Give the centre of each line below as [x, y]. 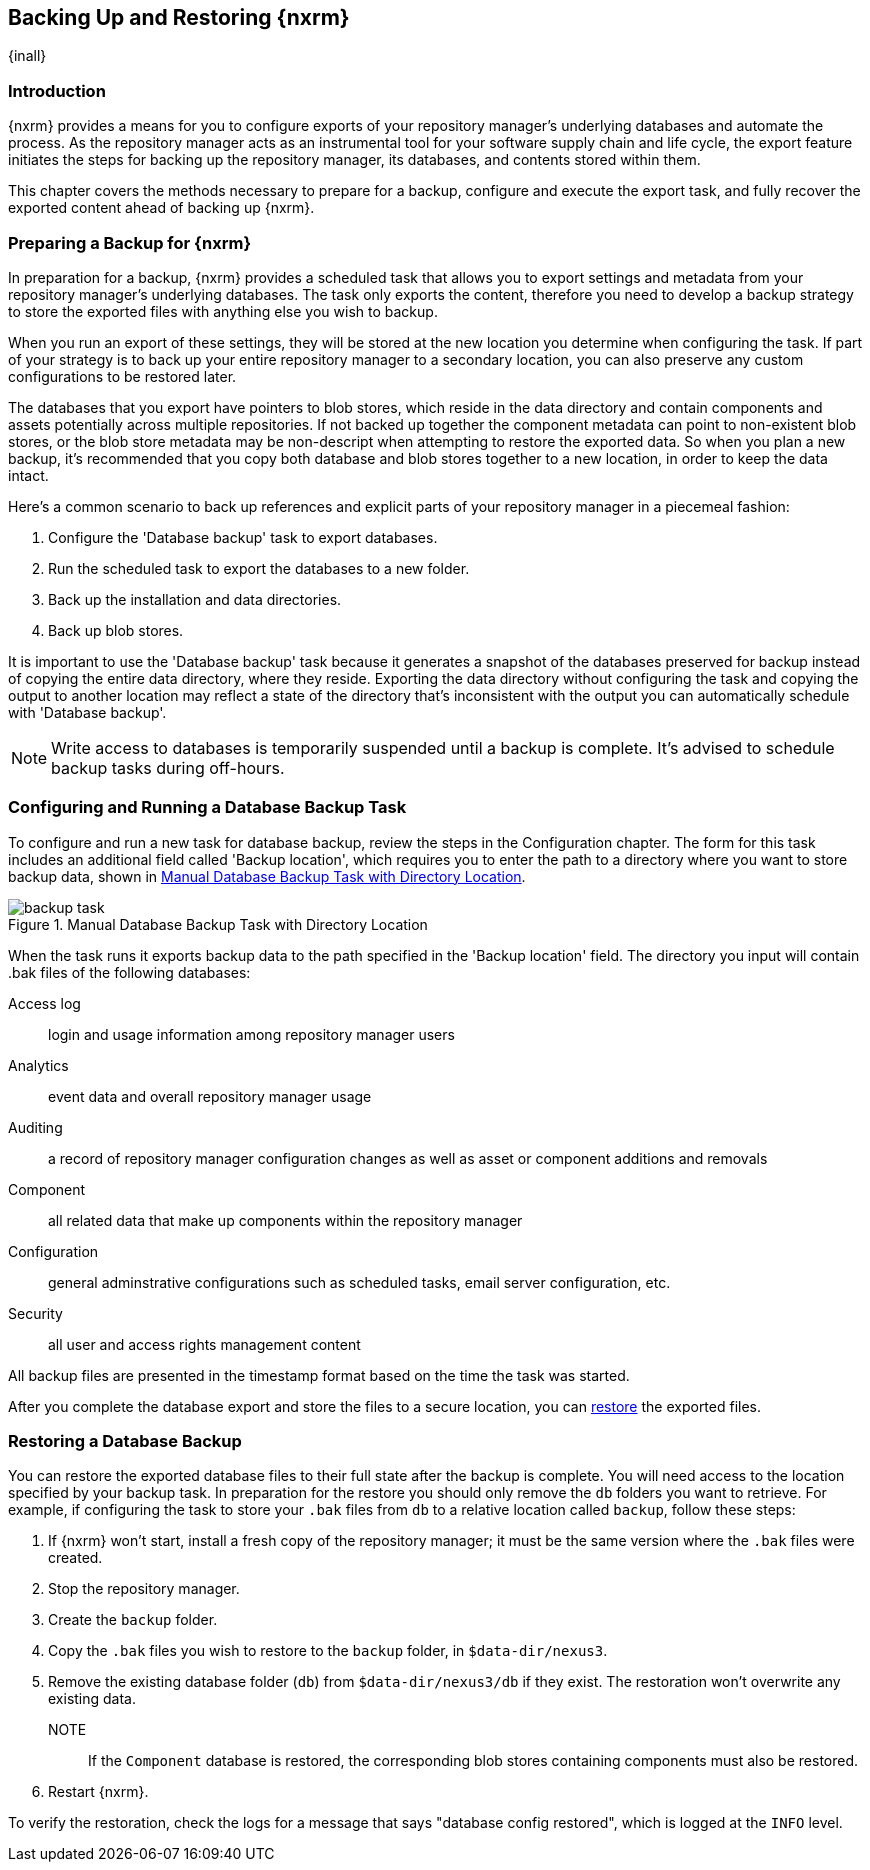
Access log [44, 1003]
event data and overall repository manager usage [210, 1096]
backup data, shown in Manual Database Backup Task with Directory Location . [267, 876]
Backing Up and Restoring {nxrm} [179, 17]
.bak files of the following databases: [129, 972]
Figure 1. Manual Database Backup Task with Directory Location [218, 924]
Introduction [57, 90]
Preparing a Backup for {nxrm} [130, 242]
